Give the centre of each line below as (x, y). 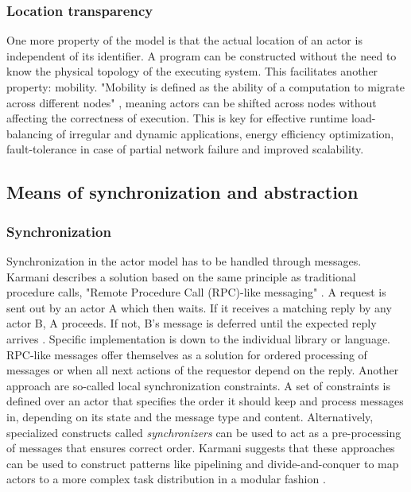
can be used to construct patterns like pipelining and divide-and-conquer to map (203, 463)
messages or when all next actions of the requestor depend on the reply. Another (203, 370)
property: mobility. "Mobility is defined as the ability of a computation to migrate (206, 87)
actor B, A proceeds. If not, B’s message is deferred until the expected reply (192, 323)
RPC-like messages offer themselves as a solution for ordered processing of (187, 354)
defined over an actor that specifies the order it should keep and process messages (205, 401)
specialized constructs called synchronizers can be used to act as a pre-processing (204, 432)
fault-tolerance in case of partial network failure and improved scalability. (185, 149)
